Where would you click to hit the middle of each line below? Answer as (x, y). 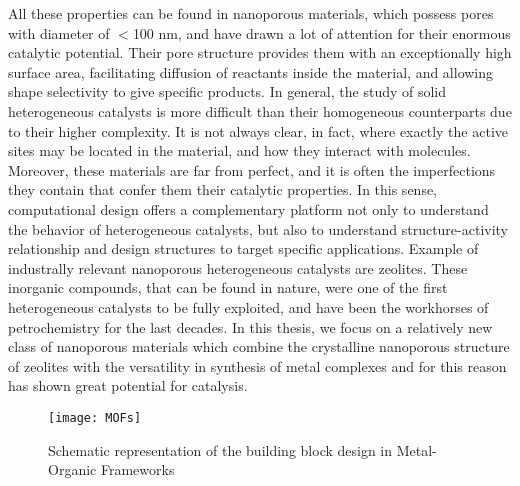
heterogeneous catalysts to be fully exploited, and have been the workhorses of (248, 306)
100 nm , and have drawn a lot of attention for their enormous (321, 32)
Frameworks (137, 469)
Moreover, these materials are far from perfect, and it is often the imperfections (252, 169)
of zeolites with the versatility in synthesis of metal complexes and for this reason (257, 365)
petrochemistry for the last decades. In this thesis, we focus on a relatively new (250, 326)
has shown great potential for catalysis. (128, 385)
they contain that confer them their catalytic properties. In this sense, (223, 189)
